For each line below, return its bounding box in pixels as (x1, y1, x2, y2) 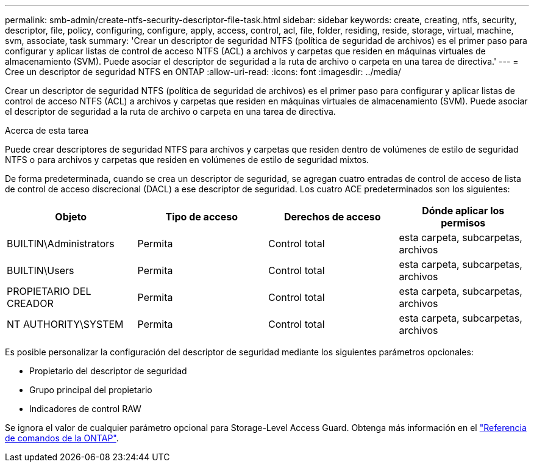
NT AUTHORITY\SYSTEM (7, 318, 124, 330)
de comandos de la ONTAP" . (5, 433, 119, 443)
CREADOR (7, 297, 54, 310)
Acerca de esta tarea (5, 125, 89, 136)
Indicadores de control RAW (29, 404, 141, 414)
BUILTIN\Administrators (7, 237, 115, 250)
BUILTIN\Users (7, 264, 74, 277)
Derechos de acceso (283, 211, 381, 223)
